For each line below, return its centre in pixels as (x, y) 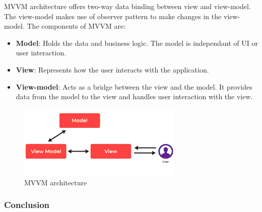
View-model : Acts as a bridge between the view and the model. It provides (134, 86)
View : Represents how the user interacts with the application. (112, 69)
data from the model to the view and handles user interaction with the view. (134, 96)
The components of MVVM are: (76, 26)
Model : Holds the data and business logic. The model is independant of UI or (137, 43)
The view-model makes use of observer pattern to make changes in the (113, 16)
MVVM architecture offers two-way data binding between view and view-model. (127, 6)
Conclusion (27, 205)
